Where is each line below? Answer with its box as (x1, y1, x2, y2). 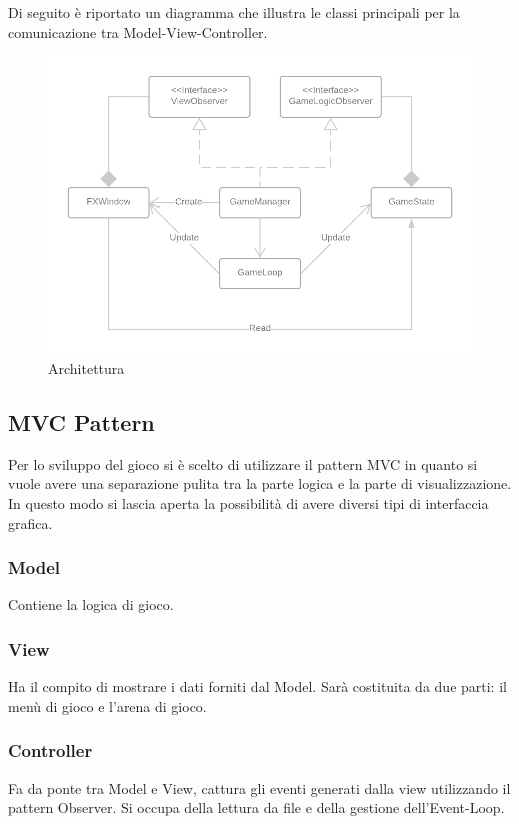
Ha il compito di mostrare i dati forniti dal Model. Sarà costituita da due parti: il (8, 676, 507, 697)
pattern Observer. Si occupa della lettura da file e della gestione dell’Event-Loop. (8, 797, 505, 818)
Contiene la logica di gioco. (8, 594, 174, 615)
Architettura (48, 358, 125, 379)
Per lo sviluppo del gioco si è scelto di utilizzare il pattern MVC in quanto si (8, 453, 478, 474)
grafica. (8, 512, 53, 533)
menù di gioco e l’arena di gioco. (8, 695, 207, 716)
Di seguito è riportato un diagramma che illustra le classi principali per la (8, 2, 460, 22)
